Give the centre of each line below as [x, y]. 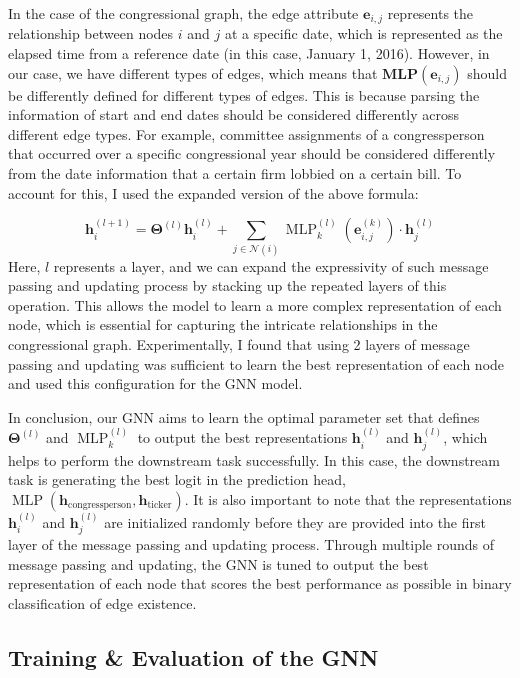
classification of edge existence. [102, 602]
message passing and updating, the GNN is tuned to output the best [218, 563]
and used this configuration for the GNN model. [155, 383]
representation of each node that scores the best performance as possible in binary [260, 583]
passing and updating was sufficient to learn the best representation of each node [256, 363]
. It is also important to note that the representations [348, 498]
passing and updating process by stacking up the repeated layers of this [227, 285]
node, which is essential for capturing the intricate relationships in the [223, 324]
